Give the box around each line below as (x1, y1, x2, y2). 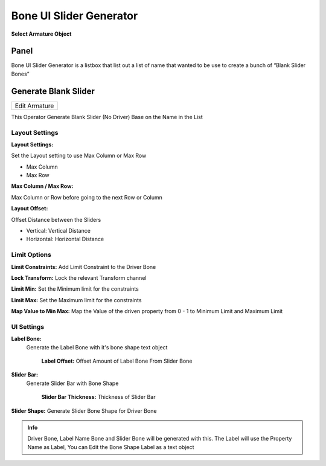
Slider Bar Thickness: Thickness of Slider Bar (41, 393, 156, 401)
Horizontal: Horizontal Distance (26, 236, 104, 243)
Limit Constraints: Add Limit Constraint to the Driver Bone (11, 263, 156, 270)
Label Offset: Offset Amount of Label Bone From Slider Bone (41, 357, 193, 365)
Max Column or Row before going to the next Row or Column (11, 193, 163, 201)
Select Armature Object (11, 30, 72, 37)
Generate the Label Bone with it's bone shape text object (26, 343, 168, 351)
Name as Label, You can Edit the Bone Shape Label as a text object (27, 443, 194, 450)
